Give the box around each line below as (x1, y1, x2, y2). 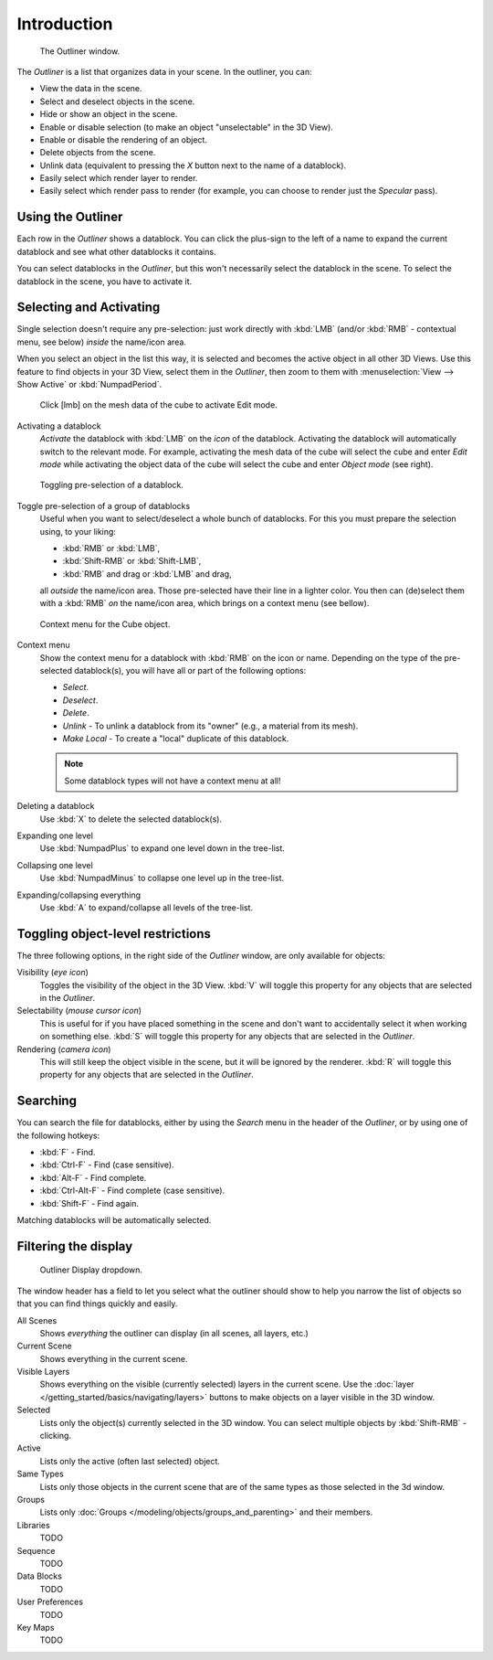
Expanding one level (16, 830, 93, 841)
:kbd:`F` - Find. (39, 1147, 96, 1157)
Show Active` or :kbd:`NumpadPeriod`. (16, 379, 163, 389)
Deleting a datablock (16, 801, 95, 812)
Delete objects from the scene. (39, 147, 156, 158)
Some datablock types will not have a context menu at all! (64, 775, 281, 786)
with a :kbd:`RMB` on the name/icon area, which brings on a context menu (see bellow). (39, 598, 370, 609)
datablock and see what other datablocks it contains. (16, 246, 216, 257)
